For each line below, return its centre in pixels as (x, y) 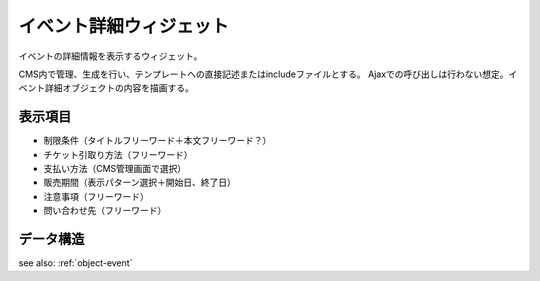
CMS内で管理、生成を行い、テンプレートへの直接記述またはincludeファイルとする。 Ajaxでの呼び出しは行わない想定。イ (268, 74)
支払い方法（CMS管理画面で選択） (115, 169)
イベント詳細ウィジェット (124, 26)
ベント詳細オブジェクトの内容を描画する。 (106, 88)
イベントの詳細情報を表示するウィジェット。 (110, 56)
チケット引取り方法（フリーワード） (118, 154)
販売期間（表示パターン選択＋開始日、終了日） (140, 182)
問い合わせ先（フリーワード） (105, 211)
